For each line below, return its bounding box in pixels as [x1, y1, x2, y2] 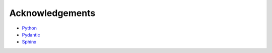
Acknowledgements [9, 7, 96, 18]
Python [22, 25, 37, 31]
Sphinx [22, 39, 37, 45]
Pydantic [22, 31, 40, 37]
